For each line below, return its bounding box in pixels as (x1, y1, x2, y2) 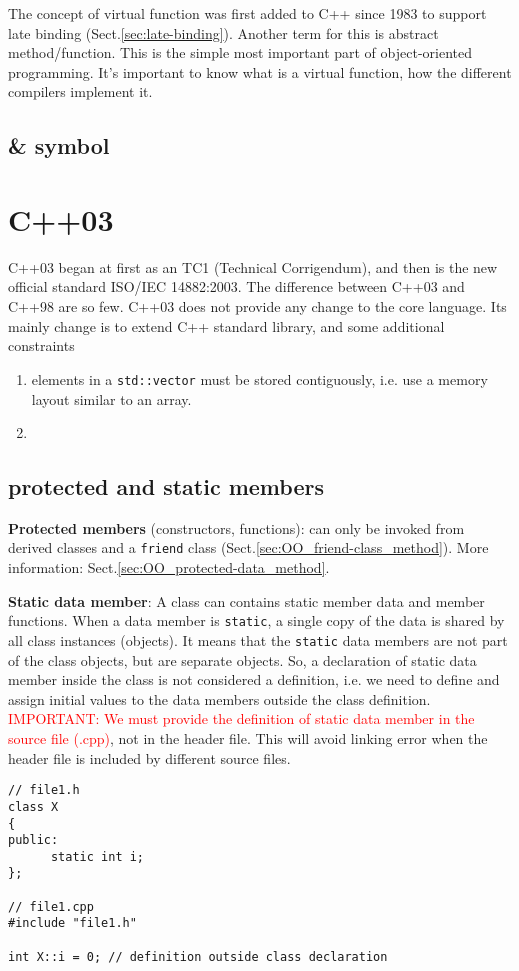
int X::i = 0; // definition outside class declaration (8, 949, 388, 964)
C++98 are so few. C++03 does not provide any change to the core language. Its (8, 296, 507, 317)
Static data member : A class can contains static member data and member (8, 590, 485, 611)
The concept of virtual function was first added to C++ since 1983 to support (8, 3, 487, 23)
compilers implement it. (8, 81, 153, 102)
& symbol (8, 130, 110, 161)
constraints (8, 335, 75, 356)
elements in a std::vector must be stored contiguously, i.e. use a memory (31, 368, 488, 389)
